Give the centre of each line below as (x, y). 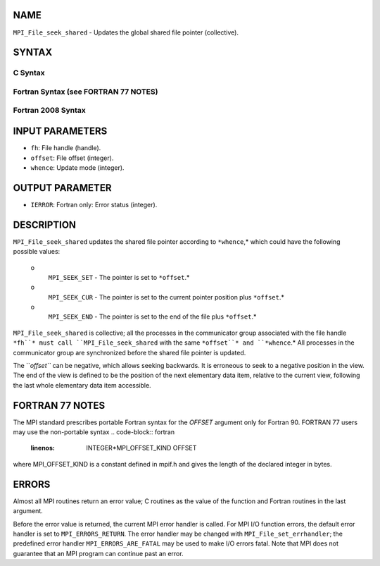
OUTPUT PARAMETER (62, 188)
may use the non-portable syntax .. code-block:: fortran (94, 432)
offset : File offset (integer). (72, 158)
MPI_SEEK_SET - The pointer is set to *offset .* (119, 277)
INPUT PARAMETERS (60, 131)
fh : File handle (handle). (66, 148)
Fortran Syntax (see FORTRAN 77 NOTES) (85, 92)
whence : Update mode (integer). (77, 167)
